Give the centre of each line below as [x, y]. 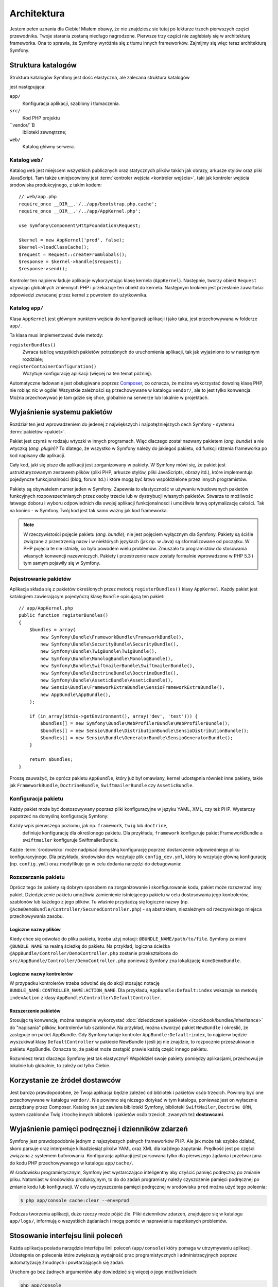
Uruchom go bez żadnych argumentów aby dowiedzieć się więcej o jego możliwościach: [103, 1272]
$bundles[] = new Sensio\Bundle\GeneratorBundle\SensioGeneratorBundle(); [137, 738]
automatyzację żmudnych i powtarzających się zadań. [67, 1262]
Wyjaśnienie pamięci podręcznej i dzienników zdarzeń [99, 1129]
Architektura [37, 13]
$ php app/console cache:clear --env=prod [75, 1200]
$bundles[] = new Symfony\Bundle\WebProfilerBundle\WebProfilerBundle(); [135, 724]
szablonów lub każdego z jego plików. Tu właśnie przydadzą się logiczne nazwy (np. [99, 902]
